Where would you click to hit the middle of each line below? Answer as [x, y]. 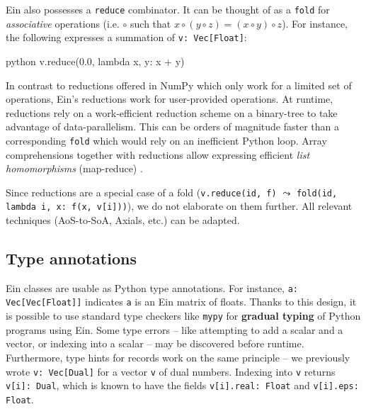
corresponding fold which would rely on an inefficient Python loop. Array [166, 140]
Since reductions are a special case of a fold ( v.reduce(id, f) [141, 192]
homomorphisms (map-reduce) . [74, 168]
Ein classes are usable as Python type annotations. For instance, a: [152, 287]
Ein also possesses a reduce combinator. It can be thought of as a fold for [168, 9]
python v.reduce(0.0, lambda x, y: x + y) [95, 61]
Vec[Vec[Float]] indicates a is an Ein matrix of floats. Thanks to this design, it [181, 302]
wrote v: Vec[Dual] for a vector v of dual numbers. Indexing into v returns [171, 371]
